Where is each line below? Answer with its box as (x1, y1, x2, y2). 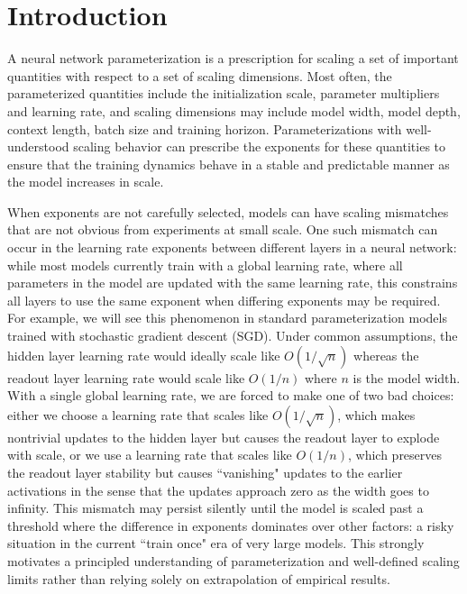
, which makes (337, 405, 416, 424)
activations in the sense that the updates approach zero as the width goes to (7, 480, 429, 499)
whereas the (353, 345, 419, 364)
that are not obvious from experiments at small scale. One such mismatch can (7, 220, 438, 239)
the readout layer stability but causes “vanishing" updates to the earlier (7, 463, 403, 481)
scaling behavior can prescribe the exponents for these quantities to (73, 137, 446, 156)
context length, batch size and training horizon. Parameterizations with (7, 119, 402, 138)
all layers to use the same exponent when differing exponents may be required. (7, 290, 441, 309)
